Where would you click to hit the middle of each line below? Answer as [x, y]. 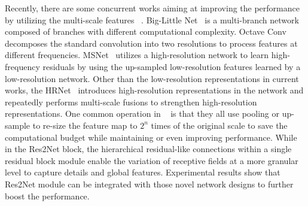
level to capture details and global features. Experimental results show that [143, 172]
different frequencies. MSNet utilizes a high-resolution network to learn [137, 55]
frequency [22, 66]
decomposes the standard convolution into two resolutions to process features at [151, 43]
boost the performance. [47, 196]
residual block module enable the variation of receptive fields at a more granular [152, 160]
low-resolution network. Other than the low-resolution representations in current [152, 78]
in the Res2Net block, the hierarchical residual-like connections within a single [148, 149]
